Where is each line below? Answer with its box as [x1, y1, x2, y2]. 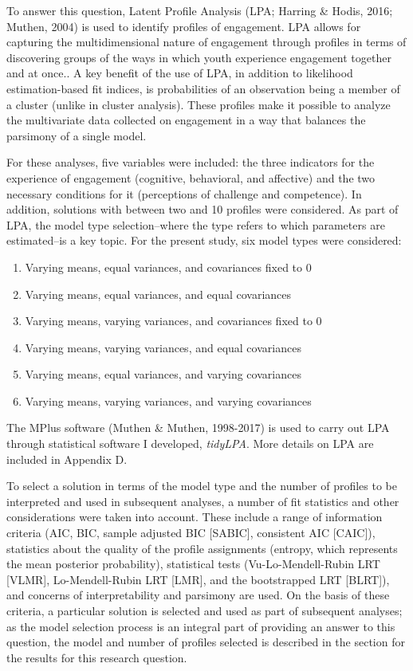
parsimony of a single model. [6, 127, 147, 143]
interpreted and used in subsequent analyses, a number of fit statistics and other [6, 492, 399, 509]
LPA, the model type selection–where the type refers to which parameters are [6, 216, 385, 233]
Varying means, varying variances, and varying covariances [25, 392, 312, 409]
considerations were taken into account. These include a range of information [6, 508, 383, 525]
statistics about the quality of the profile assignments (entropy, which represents [6, 540, 398, 556]
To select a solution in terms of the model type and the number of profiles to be [6, 477, 398, 494]
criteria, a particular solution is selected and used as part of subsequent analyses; [6, 602, 403, 618]
